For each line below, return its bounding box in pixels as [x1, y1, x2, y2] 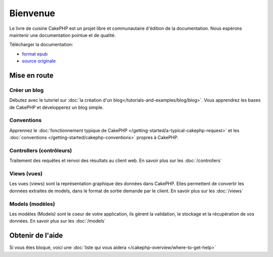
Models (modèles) [9, 200, 55, 207]
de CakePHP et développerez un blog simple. [9, 104, 104, 110]
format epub [22, 51, 48, 57]
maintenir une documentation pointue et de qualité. [9, 32, 116, 38]
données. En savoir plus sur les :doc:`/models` [9, 218, 106, 224]
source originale [22, 58, 56, 64]
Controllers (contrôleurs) [9, 147, 72, 154]
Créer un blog [9, 87, 44, 94]
